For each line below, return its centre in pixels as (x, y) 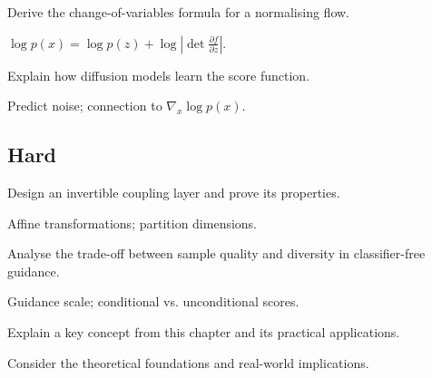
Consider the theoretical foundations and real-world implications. (188, 362)
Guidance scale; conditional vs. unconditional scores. (153, 301)
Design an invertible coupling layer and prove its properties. (174, 192)
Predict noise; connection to (85, 106)
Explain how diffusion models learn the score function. (159, 75)
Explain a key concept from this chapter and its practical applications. (204, 331)
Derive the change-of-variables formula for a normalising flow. (178, 12)
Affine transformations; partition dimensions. (133, 223)
